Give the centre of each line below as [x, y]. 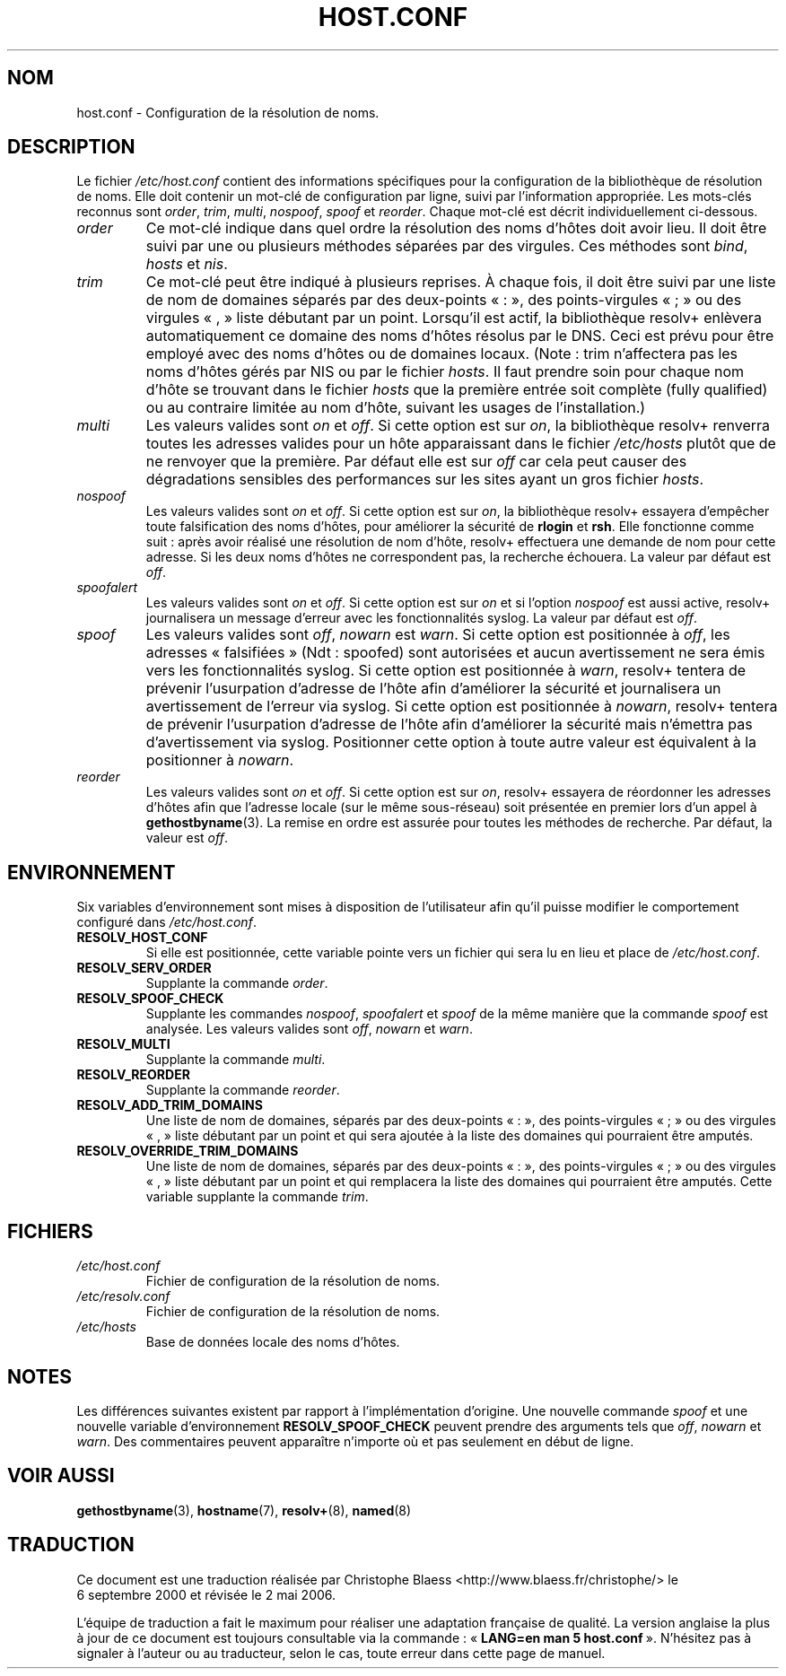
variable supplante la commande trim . [257, 1197]
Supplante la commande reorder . [243, 1090]
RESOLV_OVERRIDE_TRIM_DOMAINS [188, 1151]
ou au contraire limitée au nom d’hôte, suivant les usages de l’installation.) [396, 408]
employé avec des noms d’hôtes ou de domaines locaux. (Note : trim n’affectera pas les [442, 354]
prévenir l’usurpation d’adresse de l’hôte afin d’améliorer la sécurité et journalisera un [433, 689]
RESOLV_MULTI [123, 1044]
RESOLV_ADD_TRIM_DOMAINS [170, 1105]
